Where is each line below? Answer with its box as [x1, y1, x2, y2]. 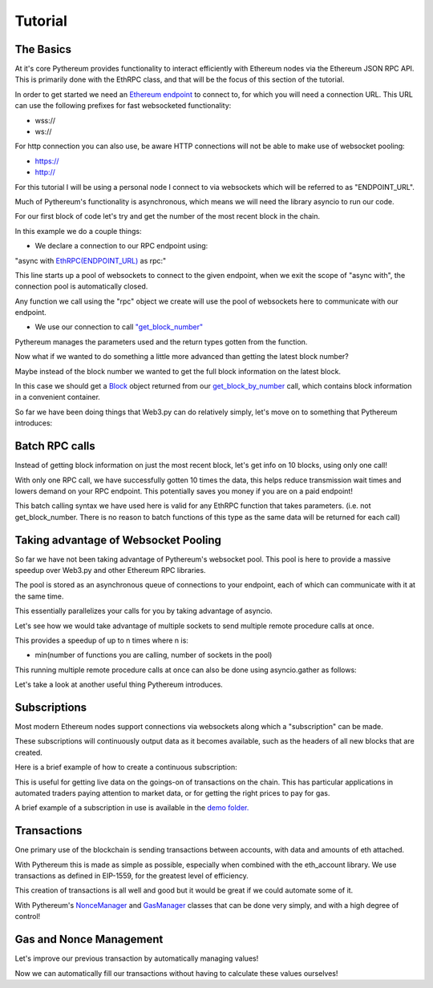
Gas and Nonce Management [14, 933, 164, 946]
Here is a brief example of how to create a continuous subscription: [14, 762, 238, 772]
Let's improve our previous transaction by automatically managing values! [14, 954, 259, 963]
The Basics [14, 42, 72, 56]
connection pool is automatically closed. [14, 281, 148, 292]
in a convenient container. [14, 393, 100, 402]
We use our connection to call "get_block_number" [34, 322, 204, 332]
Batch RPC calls [14, 439, 95, 453]
